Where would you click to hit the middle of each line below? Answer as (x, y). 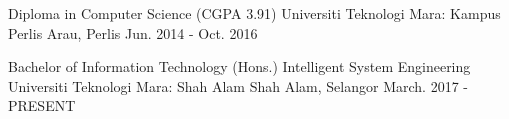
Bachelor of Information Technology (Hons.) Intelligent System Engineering (239, 66)
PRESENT (42, 105)
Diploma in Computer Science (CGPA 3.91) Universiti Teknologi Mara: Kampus (254, 13)
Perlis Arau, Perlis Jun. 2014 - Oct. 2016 (133, 32)
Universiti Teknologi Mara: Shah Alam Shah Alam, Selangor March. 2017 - (238, 85)
